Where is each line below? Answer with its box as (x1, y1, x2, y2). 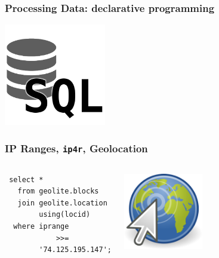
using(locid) (39, 210, 91, 219)
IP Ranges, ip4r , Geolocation (5, 140, 148, 155)
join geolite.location (17, 198, 107, 207)
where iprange (13, 222, 69, 231)
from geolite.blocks (17, 187, 99, 196)
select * (9, 175, 44, 184)
